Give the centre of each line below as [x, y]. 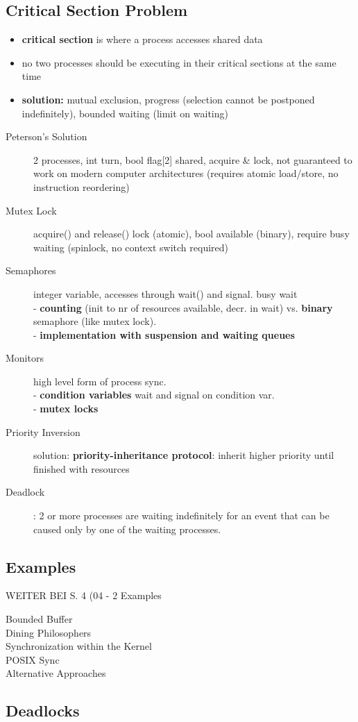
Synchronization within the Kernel [79, 646]
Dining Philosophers [49, 632]
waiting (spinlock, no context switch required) [131, 247]
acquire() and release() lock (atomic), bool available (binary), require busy [191, 234]
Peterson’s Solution [46, 136]
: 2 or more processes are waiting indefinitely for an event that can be [181, 515]
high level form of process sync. [100, 381]
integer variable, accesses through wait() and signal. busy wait [165, 293]
